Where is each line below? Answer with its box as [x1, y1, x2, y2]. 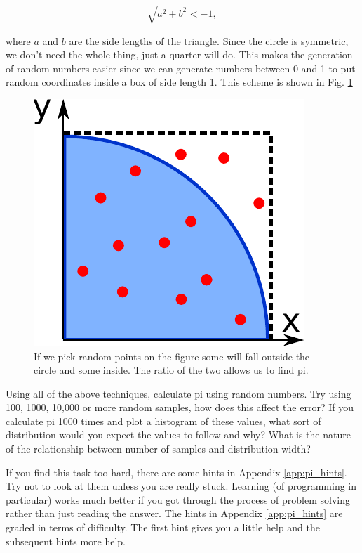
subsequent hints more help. [6, 533, 126, 548]
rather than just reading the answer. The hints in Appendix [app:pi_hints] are [6, 506, 343, 521]
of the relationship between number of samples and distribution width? [6, 441, 311, 456]
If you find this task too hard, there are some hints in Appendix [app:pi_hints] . [6, 464, 347, 479]
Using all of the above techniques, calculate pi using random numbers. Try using [6, 386, 351, 401]
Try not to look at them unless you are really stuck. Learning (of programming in [6, 479, 357, 493]
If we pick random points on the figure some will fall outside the [34, 349, 310, 363]
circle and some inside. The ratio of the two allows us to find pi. [34, 363, 309, 377]
